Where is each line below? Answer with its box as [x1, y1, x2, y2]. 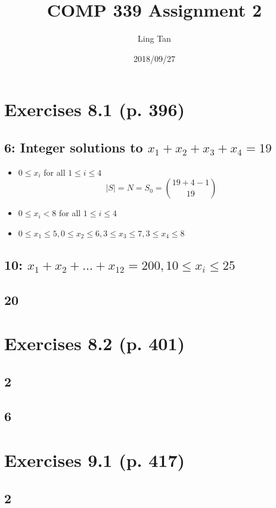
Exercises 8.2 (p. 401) [4, 331, 185, 356]
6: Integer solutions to [4, 138, 143, 156]
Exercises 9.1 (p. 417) [4, 448, 185, 472]
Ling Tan [138, 32, 171, 45]
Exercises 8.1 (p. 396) [4, 97, 185, 121]
